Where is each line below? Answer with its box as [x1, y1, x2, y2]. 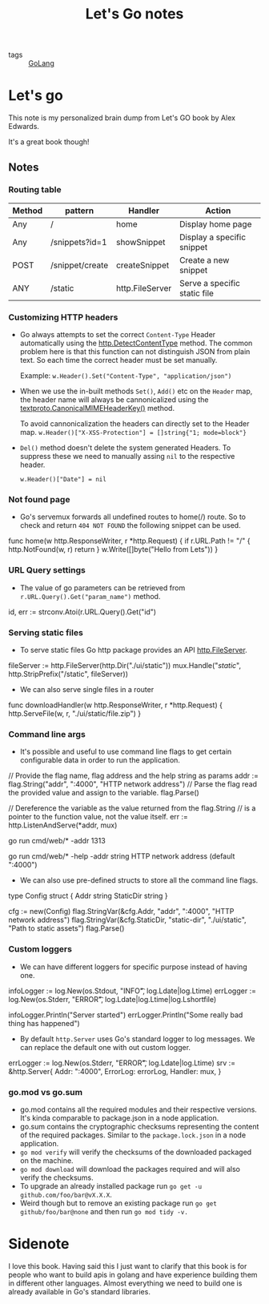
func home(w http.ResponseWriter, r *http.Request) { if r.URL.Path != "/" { [8, 536, 251, 545]
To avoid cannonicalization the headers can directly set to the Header [19, 419, 250, 429]
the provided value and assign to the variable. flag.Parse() [8, 788, 200, 798]
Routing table [8, 184, 62, 195]
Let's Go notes [85, 5, 184, 23]
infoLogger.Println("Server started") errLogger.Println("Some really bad [8, 1010, 243, 1020]
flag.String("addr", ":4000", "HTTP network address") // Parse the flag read [8, 779, 258, 789]
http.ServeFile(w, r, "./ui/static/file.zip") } [8, 709, 142, 718]
